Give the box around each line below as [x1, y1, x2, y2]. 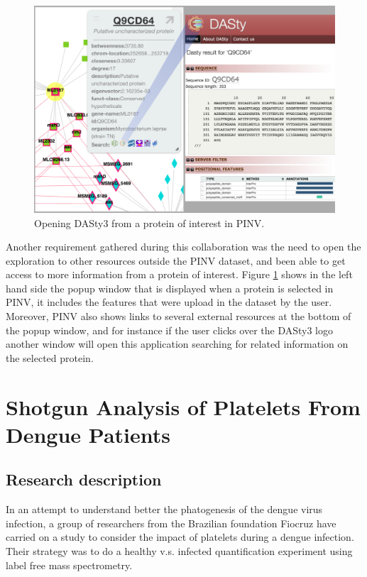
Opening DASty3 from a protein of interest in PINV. [34, 215, 265, 230]
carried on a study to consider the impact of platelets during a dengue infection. [6, 529, 354, 544]
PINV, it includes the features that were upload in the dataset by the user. [6, 295, 332, 309]
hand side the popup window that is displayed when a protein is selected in [6, 280, 334, 295]
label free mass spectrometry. [6, 557, 133, 572]
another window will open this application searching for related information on [6, 336, 349, 351]
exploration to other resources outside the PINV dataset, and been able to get [6, 253, 346, 268]
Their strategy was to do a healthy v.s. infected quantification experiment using [6, 543, 353, 558]
